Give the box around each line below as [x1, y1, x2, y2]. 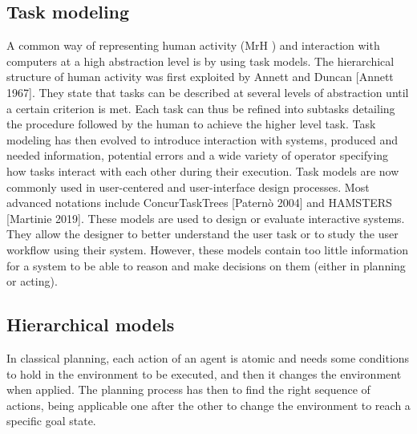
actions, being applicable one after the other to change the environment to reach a [6, 396, 411, 413]
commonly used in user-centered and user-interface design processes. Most [6, 178, 370, 195]
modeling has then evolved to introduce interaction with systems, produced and [6, 131, 399, 148]
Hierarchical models [6, 312, 175, 337]
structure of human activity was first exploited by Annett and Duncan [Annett [6, 68, 394, 85]
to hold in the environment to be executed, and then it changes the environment [6, 365, 402, 382]
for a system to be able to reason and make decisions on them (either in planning [6, 257, 406, 274]
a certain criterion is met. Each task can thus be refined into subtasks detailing [6, 99, 395, 116]
